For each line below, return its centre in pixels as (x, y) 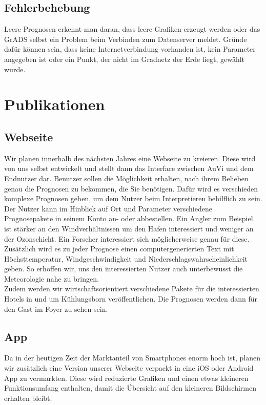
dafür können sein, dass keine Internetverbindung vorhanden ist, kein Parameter (130, 49)
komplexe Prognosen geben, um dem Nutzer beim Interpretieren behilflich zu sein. (133, 198)
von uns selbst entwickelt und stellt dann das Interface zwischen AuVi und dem (129, 168)
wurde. (15, 69)
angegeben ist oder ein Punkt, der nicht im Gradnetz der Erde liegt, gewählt (124, 59)
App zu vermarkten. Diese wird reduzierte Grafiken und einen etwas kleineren (126, 378)
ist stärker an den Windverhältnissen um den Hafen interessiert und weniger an (129, 228)
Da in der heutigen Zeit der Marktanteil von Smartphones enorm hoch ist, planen (132, 358)
